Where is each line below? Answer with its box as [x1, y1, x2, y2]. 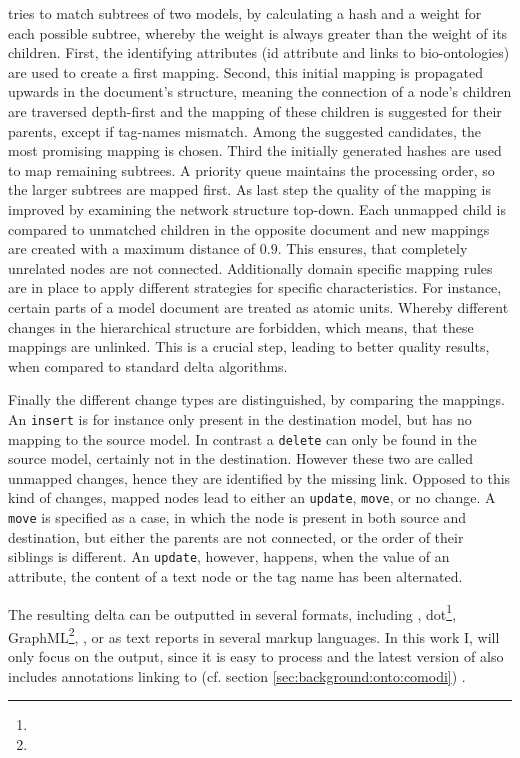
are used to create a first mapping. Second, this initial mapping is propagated [8, 61, 483, 82]
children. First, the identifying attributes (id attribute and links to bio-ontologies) [8, 42, 510, 63]
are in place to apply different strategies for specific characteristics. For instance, [8, 277, 502, 298]
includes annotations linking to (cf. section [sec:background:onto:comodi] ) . [8, 665, 466, 686]
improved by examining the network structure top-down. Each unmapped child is [8, 198, 506, 219]
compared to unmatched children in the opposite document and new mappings [8, 218, 490, 239]
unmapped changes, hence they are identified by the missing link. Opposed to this [8, 467, 511, 488]
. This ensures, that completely [277, 238, 468, 259]
